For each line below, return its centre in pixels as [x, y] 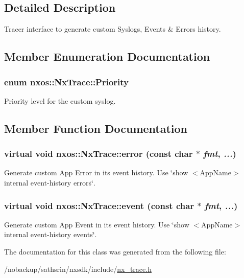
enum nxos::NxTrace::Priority [67, 82]
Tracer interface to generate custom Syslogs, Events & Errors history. [113, 29]
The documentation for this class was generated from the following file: [115, 251]
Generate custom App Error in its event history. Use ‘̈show [96, 172]
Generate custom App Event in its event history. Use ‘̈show [97, 224]
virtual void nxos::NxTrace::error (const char [99, 154]
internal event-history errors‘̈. [50, 182]
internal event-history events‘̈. [51, 234]
